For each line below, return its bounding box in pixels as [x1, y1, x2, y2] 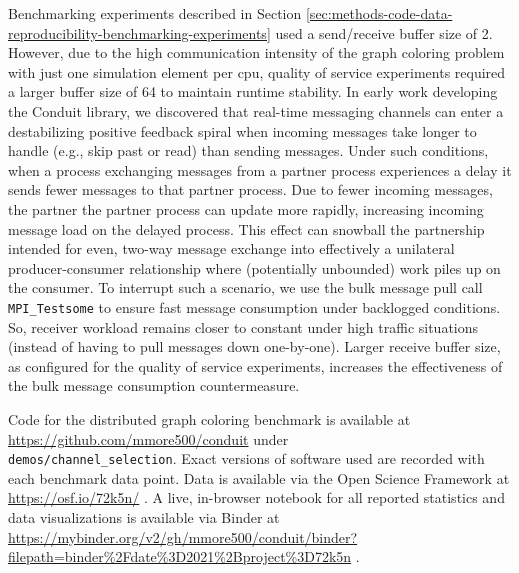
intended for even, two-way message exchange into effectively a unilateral [8, 238, 455, 259]
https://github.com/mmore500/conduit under [8, 428, 289, 449]
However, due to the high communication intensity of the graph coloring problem [8, 42, 505, 63]
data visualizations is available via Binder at [8, 506, 280, 527]
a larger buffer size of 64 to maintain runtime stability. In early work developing [8, 81, 498, 102]
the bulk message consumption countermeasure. [8, 375, 300, 396]
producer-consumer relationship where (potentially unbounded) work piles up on [8, 257, 501, 278]
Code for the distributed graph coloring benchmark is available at [8, 408, 411, 429]
